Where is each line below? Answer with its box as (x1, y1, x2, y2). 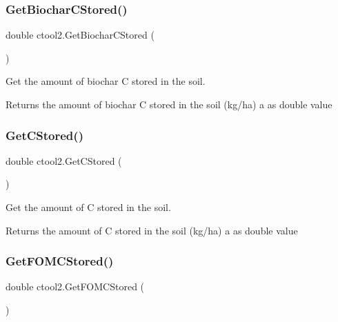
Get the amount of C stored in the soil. (6, 200, 171, 214)
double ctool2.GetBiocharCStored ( (6, 28, 155, 42)
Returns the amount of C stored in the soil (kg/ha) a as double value (6, 223, 298, 237)
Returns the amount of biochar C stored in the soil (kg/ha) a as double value (6, 97, 332, 111)
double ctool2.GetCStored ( (6, 153, 122, 168)
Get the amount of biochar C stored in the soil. (6, 74, 206, 88)
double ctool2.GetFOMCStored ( (6, 279, 145, 294)
